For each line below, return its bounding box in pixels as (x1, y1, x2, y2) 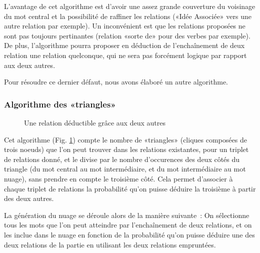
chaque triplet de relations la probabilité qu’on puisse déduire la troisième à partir (4, 183, 256, 193)
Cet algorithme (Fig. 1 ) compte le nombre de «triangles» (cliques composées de (4, 134, 247, 144)
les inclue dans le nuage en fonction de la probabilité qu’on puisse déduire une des (4, 229, 255, 239)
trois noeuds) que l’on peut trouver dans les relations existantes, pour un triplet (4, 144, 249, 154)
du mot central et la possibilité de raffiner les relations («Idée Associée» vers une (4, 10, 251, 21)
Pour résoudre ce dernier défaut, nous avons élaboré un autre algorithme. (4, 76, 228, 87)
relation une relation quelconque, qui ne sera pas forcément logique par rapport (4, 49, 247, 60)
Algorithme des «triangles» (4, 97, 116, 110)
